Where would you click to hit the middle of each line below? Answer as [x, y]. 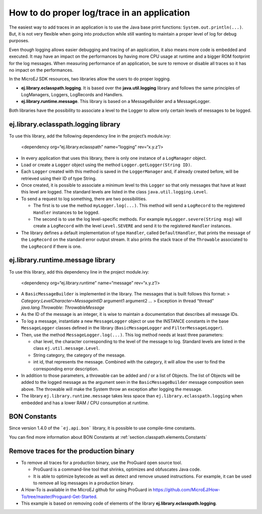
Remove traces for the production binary [72, 451]
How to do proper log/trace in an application [99, 13]
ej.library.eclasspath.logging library [65, 124]
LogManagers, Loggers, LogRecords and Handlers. [72, 95]
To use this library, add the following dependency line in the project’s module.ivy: [90, 136]
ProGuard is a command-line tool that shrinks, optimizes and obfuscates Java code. [117, 469]
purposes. [19, 41]
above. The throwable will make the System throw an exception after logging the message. [112, 389]
